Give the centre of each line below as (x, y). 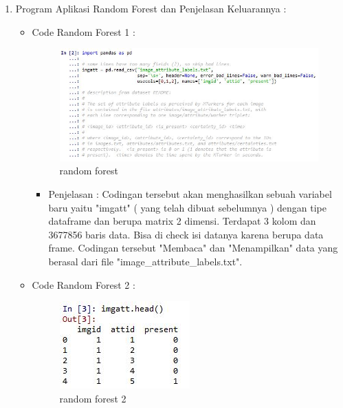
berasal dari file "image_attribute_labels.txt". (145, 261)
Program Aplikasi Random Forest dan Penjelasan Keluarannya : (151, 8)
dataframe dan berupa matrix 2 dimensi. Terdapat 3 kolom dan (182, 221)
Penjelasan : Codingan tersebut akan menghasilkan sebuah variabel (190, 193)
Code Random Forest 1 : (84, 31)
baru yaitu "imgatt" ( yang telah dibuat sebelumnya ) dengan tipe (187, 207)
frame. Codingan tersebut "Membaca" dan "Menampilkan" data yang (193, 248)
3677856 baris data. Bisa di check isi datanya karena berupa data (186, 234)
